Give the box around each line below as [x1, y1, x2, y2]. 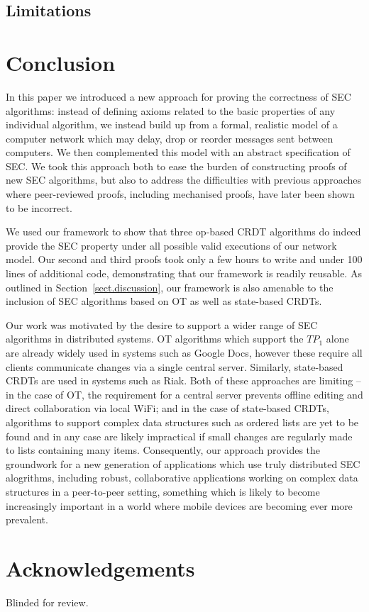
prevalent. [6, 512, 48, 527]
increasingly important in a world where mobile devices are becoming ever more [6, 498, 353, 513]
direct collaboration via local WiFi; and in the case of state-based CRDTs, [6, 401, 329, 416]
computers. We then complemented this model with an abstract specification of [6, 145, 351, 160]
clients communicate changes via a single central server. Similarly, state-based [6, 359, 343, 374]
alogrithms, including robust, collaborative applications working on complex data [6, 470, 358, 485]
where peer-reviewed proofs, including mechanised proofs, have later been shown [6, 187, 355, 201]
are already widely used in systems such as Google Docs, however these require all [6, 345, 363, 360]
